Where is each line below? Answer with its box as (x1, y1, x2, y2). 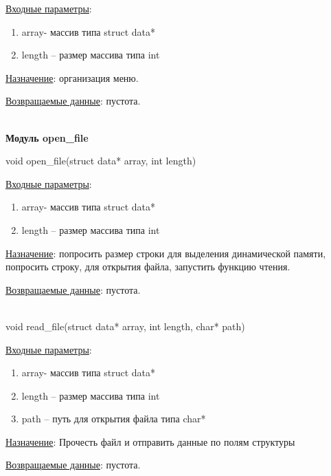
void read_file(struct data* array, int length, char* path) (5, 318, 245, 333)
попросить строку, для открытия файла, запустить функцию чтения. (5, 259, 290, 274)
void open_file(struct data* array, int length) (5, 153, 196, 168)
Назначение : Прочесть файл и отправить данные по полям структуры (5, 434, 295, 448)
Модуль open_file (5, 130, 89, 144)
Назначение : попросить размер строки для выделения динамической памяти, (5, 246, 326, 260)
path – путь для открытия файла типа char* (21, 411, 206, 426)
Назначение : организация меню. (5, 70, 139, 85)
